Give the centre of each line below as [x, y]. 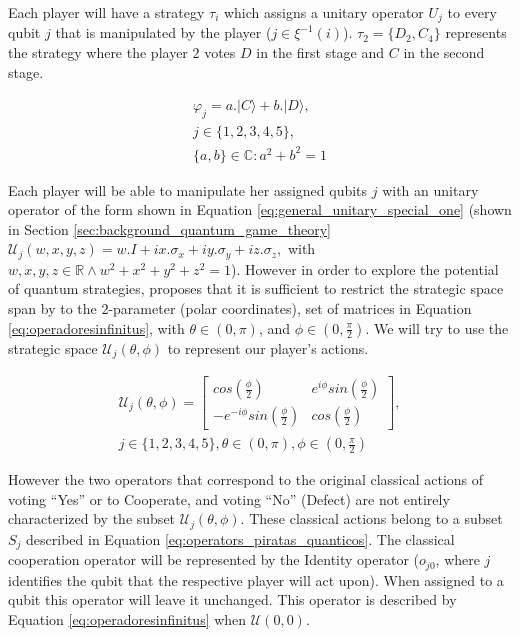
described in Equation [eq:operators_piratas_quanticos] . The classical [240, 538]
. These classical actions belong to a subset [371, 518]
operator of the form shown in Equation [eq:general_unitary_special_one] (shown [260, 209]
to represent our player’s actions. [268, 347]
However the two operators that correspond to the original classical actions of [246, 479]
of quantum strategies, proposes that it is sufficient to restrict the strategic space [256, 288]
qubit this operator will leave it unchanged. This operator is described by [232, 599]
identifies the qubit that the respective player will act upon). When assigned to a [256, 579]
